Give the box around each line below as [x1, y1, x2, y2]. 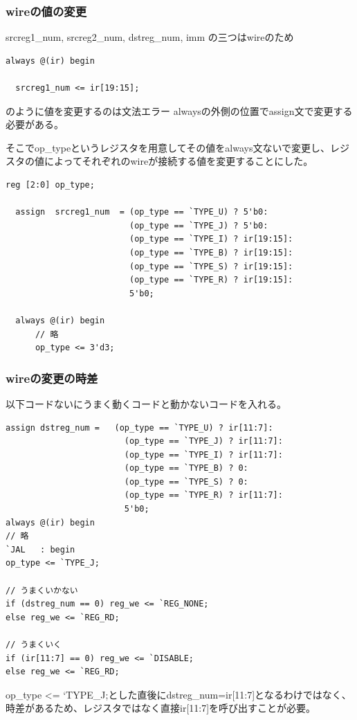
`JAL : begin [6, 544, 75, 555]
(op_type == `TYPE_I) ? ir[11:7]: [124, 449, 283, 460]
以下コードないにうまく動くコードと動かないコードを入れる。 [6, 396, 286, 411]
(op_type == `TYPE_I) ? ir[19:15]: [129, 234, 293, 244]
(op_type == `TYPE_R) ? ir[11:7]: [124, 490, 283, 501]
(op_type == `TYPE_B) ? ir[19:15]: [129, 247, 293, 258]
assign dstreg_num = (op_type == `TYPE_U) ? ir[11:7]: [6, 422, 273, 433]
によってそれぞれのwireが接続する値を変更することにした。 [44, 154, 313, 168]
